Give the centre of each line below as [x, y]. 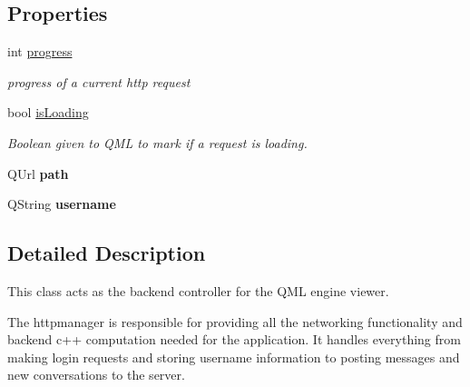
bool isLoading [48, 112]
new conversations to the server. [96, 375]
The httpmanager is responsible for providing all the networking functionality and [235, 321]
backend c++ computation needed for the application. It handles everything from [234, 339]
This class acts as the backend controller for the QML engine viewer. [198, 290]
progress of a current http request [99, 81]
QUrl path [38, 173]
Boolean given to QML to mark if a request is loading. [157, 142]
